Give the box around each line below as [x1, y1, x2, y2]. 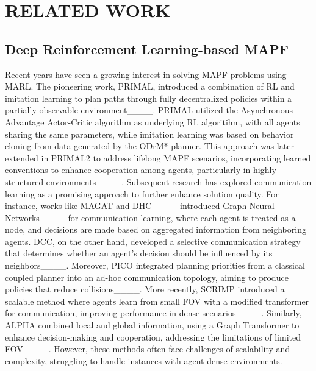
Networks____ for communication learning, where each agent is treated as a [5, 211, 296, 224]
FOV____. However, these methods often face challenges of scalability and [5, 342, 290, 355]
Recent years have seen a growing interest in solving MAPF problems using [5, 68, 287, 80]
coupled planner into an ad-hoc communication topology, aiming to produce [5, 270, 289, 283]
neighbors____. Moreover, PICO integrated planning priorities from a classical [5, 259, 305, 272]
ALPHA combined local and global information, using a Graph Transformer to [5, 319, 300, 331]
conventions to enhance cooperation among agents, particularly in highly [5, 163, 276, 176]
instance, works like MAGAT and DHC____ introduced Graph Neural [5, 199, 275, 212]
